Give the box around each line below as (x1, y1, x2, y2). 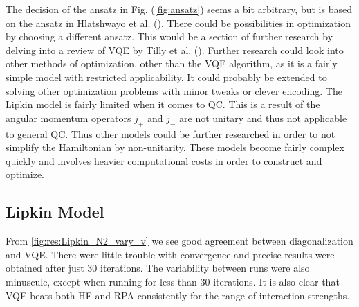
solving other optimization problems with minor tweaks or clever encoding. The (6, 83, 342, 98)
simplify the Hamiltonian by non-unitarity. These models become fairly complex (6, 140, 344, 155)
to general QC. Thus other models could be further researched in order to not (6, 126, 335, 141)
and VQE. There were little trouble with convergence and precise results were (6, 247, 335, 261)
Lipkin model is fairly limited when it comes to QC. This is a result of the (6, 97, 320, 112)
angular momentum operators (6, 110, 131, 125)
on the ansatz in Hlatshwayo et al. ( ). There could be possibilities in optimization (6, 15, 351, 30)
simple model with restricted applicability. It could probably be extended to (6, 69, 327, 84)
